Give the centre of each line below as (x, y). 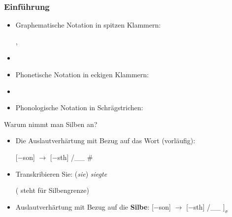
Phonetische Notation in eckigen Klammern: (82, 74)
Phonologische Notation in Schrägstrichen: (79, 108)
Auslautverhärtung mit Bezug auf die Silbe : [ (84, 206)
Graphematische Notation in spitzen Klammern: (88, 25)
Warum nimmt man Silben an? (51, 124)
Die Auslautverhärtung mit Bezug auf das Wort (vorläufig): (105, 140)
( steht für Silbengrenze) (52, 190)
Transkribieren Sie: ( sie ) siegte (61, 173)
